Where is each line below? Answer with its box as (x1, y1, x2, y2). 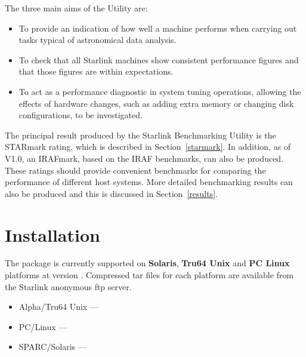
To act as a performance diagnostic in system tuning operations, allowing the (18, 85, 301, 97)
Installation (5, 222, 100, 247)
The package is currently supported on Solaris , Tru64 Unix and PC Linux (5, 257, 290, 269)
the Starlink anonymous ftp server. (5, 280, 132, 293)
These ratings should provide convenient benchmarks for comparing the (5, 164, 266, 176)
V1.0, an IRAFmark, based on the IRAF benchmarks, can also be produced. (5, 152, 284, 164)
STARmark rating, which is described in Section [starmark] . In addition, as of (5, 140, 291, 153)
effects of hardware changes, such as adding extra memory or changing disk (18, 97, 294, 109)
